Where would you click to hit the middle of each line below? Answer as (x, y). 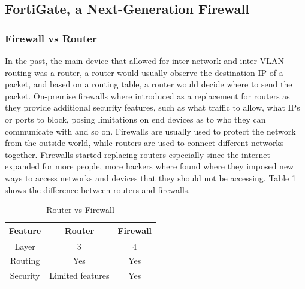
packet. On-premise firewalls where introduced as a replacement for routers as (147, 95)
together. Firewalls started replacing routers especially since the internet (138, 154)
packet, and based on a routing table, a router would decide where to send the (149, 84)
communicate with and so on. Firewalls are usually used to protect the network (150, 131)
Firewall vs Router (51, 38)
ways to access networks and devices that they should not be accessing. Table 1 (150, 177)
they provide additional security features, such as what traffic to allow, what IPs (152, 107)
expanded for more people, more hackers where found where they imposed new (150, 166)
